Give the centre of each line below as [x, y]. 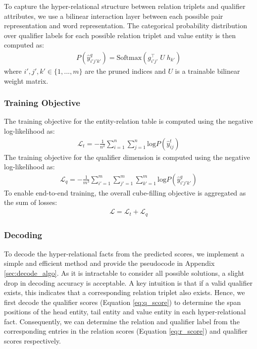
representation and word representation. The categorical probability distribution [126, 25]
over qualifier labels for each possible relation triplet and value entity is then [120, 35]
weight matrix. [26, 80]
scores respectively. [33, 341]
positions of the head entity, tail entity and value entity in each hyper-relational [125, 312]
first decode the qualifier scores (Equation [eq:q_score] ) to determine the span [123, 302]
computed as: [24, 45]
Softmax [129, 58]
